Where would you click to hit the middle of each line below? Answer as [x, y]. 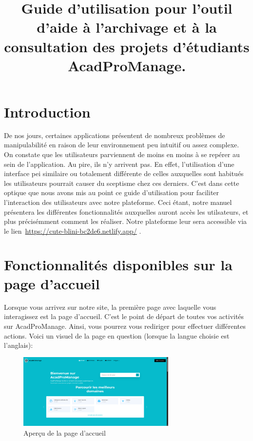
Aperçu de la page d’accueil [65, 432]
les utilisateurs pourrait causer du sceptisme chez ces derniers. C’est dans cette [122, 183]
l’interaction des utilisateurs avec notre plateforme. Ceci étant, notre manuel [118, 202]
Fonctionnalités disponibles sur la [118, 264]
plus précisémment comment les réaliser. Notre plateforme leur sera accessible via [126, 221]
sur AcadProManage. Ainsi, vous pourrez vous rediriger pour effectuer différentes [125, 326]
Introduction [47, 111]
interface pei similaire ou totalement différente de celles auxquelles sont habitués [124, 173]
